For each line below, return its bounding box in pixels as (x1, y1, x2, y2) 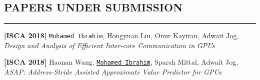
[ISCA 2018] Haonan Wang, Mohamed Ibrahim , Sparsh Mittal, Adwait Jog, (4, 57, 238, 67)
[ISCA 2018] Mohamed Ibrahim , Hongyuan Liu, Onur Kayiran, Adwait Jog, (4, 30, 239, 41)
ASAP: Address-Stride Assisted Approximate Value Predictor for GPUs (4, 67, 221, 77)
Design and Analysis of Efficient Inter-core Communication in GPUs (4, 40, 215, 50)
